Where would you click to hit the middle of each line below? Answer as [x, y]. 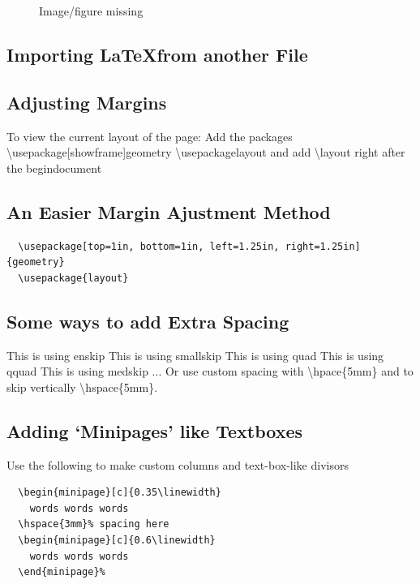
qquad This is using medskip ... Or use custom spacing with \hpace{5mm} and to [210, 371]
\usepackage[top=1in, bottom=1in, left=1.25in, [149, 246]
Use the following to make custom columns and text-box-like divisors [178, 464]
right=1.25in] [323, 246]
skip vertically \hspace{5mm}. [82, 386]
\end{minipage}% [62, 572]
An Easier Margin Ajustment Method [169, 211]
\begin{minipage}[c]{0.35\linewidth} [120, 493]
